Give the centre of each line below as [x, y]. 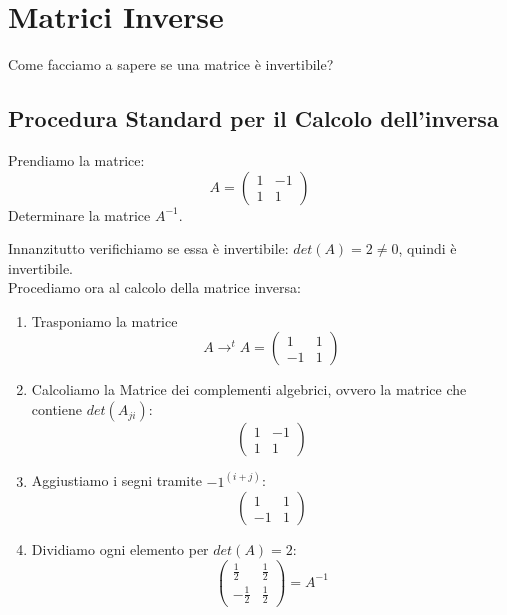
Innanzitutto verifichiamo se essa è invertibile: [148, 248]
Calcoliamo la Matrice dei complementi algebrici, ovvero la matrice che [249, 389]
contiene [56, 409]
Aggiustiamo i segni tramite [116, 480]
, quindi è [427, 248]
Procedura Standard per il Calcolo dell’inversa [253, 118]
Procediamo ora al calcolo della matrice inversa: [154, 287]
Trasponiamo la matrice [104, 320]
